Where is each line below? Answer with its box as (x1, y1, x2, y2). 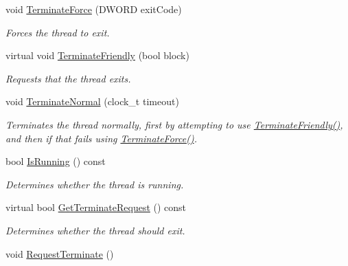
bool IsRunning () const (5, 154, 106, 168)
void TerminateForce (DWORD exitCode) (5, 2, 182, 16)
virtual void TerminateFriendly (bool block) (5, 48, 189, 63)
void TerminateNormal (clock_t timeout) (5, 94, 179, 109)
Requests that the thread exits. (5, 71, 131, 85)
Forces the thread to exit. (5, 25, 110, 39)
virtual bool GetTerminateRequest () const (5, 200, 187, 214)
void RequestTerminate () (5, 246, 114, 261)
